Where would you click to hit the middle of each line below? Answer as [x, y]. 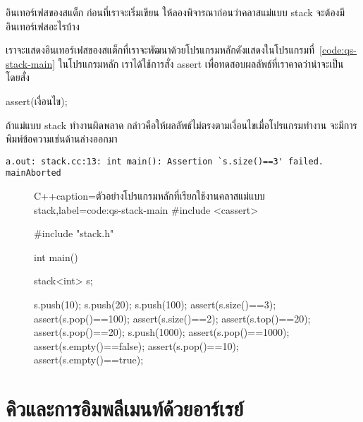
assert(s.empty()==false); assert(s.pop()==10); [136, 345]
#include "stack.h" [74, 233]
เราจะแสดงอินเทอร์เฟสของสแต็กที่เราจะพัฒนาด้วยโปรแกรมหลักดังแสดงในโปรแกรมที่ [160, 50]
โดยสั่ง [18, 77]
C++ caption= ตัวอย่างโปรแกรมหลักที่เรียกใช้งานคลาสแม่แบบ [149, 196]
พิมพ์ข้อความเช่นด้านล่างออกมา [62, 139]
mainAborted [33, 173]
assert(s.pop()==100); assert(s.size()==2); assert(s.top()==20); [172, 318]
